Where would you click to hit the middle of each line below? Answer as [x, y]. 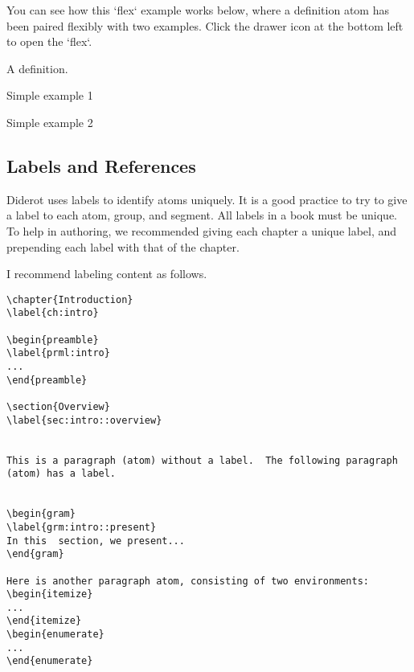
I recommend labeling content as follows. [107, 274]
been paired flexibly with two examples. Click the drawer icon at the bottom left [205, 25]
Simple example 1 [50, 95]
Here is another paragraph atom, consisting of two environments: [188, 581]
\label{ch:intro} [53, 313]
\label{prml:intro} [58, 353]
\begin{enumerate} [55, 635]
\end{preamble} [47, 380]
